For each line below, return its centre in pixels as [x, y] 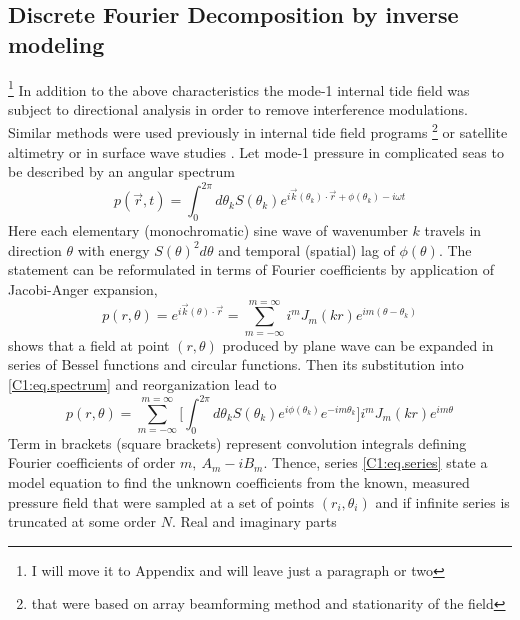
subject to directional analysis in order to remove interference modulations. [238, 108]
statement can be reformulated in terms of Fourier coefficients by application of [251, 269]
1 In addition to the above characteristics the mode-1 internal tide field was [239, 88]
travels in [453, 230]
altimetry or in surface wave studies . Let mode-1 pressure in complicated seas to [256, 151]
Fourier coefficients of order [92, 462]
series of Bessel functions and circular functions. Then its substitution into [236, 364]
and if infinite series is [442, 501]
